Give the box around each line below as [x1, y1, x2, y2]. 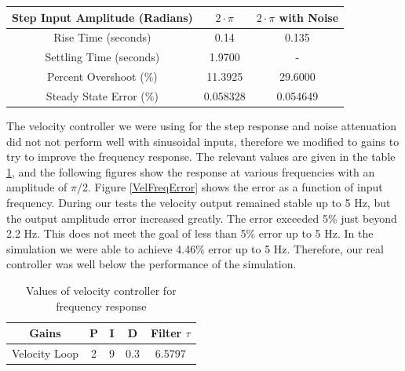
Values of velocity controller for [26, 282, 177, 298]
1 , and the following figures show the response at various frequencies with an [6, 163, 375, 180]
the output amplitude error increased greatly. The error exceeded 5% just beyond [6, 209, 397, 226]
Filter [150, 325, 182, 341]
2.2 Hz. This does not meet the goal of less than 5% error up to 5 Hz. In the [6, 225, 374, 242]
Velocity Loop [12, 344, 78, 361]
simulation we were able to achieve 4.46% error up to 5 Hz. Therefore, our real [6, 240, 384, 256]
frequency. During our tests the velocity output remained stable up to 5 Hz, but [6, 194, 391, 210]
